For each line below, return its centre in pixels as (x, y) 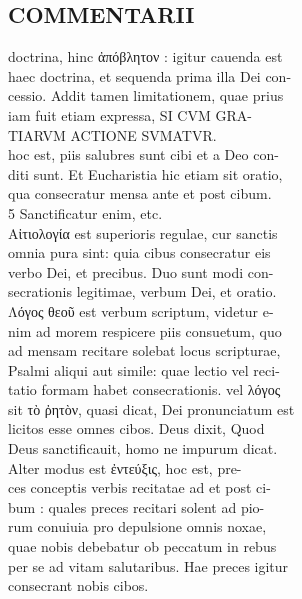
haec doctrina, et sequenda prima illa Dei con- (150, 75)
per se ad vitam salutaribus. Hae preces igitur (148, 565)
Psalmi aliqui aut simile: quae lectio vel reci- (144, 369)
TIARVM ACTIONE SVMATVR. (112, 134)
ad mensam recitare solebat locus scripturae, (144, 350)
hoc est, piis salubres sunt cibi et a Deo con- (143, 154)
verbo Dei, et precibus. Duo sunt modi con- (141, 271)
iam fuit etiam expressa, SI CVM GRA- (130, 114)
